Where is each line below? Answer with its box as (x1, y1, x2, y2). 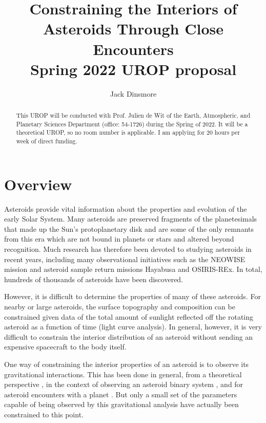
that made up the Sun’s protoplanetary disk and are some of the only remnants (4, 223, 254, 234)
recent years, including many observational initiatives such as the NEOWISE (4, 253, 245, 264)
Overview (4, 173, 72, 194)
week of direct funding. (16, 137, 77, 145)
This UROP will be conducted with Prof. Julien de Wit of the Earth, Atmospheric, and (16, 111, 251, 120)
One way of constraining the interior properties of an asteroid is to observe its (4, 358, 249, 369)
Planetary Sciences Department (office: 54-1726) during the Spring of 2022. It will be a (16, 119, 248, 128)
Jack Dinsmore (110, 88, 157, 99)
